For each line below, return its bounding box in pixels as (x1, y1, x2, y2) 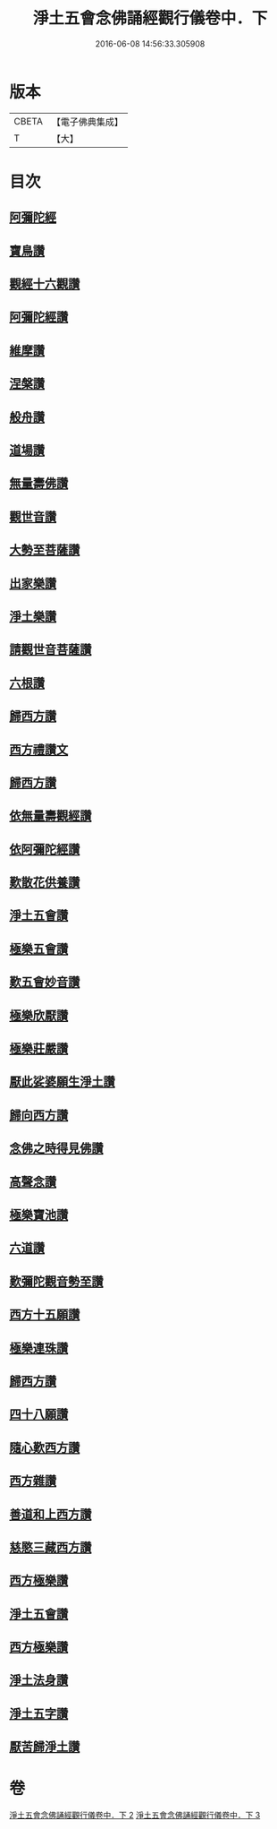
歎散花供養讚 (9, 875, 80, 890)
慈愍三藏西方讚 (9, 1540, 92, 1555)
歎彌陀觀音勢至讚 (9, 1274, 104, 1289)
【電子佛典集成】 (51, 116, 123, 128)
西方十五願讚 (9, 1307, 80, 1322)
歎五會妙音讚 (9, 975, 80, 990)
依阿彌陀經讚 (9, 841, 80, 856)
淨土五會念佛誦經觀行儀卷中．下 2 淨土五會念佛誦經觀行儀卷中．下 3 (9, 1810, 261, 1821)
